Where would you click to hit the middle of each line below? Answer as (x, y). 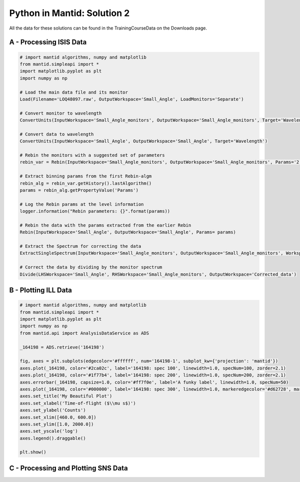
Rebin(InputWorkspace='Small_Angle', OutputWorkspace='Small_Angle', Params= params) (128, 232)
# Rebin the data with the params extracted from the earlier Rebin (105, 225)
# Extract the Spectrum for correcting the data (80, 246)
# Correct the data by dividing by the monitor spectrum (91, 267)
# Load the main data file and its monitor (74, 92)
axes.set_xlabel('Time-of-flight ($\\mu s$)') (78, 403)
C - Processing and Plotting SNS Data (68, 468)
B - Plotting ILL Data (40, 290)
